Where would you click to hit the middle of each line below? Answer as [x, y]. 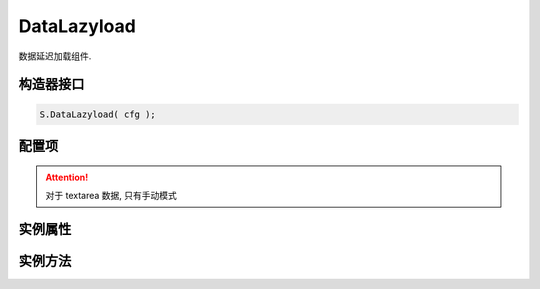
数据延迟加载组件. [55, 56]
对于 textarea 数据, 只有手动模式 [111, 195]
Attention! [67, 177]
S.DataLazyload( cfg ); [98, 114]
